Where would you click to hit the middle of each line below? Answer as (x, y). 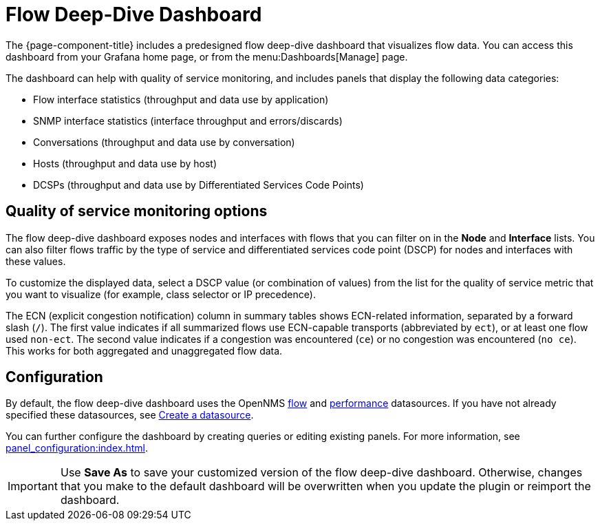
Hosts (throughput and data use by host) (125, 163)
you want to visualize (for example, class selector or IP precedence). (161, 294)
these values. (36, 261)
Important (33, 486)
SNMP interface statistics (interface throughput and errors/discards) (188, 120)
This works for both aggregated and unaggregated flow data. (144, 350)
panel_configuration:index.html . (77, 448)
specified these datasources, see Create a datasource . (130, 415)
